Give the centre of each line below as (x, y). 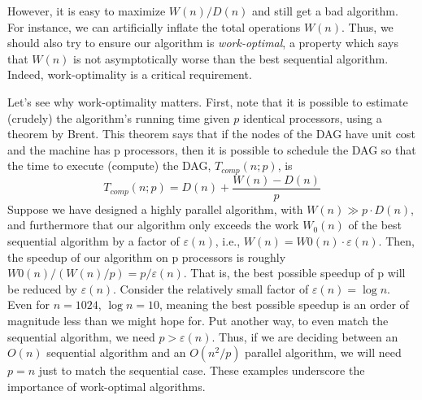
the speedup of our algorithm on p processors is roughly (147, 257)
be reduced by (42, 288)
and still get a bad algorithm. (325, 11)
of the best (375, 225)
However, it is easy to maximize (87, 11)
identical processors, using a (312, 117)
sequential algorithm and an (116, 352)
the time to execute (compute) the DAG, (109, 165)
